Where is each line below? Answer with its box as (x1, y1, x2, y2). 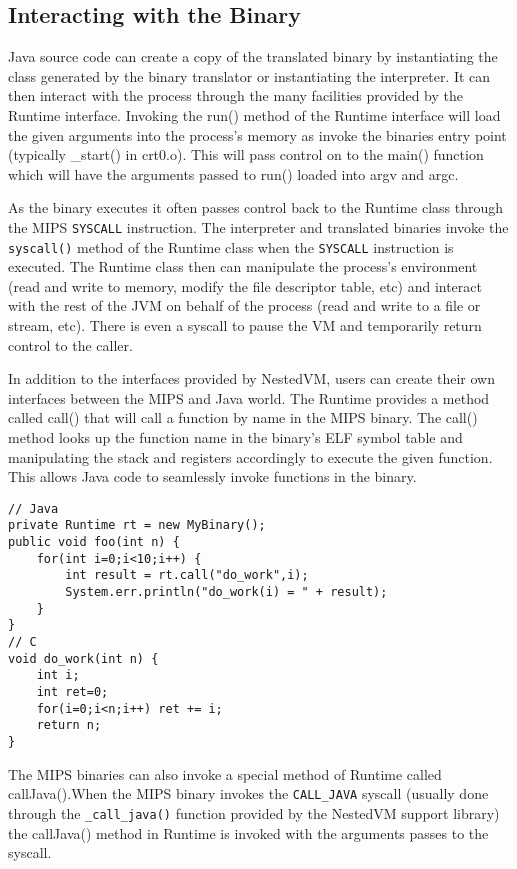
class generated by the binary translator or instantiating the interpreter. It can (8, 65, 491, 86)
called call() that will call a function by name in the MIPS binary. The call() (8, 407, 478, 428)
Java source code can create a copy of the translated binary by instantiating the (8, 46, 498, 67)
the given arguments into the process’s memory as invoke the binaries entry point (8, 124, 507, 145)
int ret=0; (36, 685, 109, 700)
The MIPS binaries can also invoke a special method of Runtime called (8, 763, 442, 784)
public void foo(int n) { (8, 535, 180, 550)
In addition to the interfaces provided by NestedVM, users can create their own (8, 368, 495, 389)
